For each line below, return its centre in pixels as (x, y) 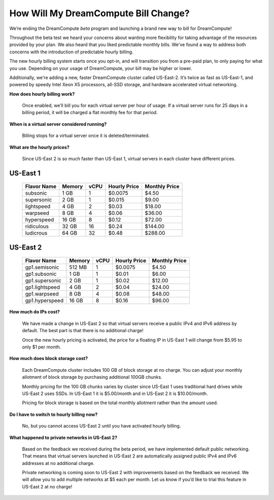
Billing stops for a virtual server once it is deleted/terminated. (86, 136)
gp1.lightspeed (43, 288)
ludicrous (36, 233)
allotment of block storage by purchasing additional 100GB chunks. (92, 377)
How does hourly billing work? (42, 94)
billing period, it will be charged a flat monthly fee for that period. (90, 113)
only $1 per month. (42, 347)
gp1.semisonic (42, 267)
